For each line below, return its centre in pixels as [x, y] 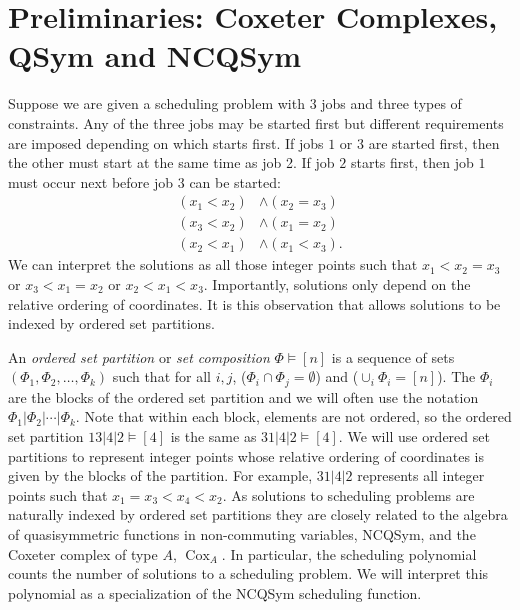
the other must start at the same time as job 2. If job [171, 162]
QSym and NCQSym [155, 55]
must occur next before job [91, 181]
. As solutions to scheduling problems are [348, 494]
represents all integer [421, 475]
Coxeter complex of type [83, 553]
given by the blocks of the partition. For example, [160, 475]
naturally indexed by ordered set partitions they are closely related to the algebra [258, 514]
